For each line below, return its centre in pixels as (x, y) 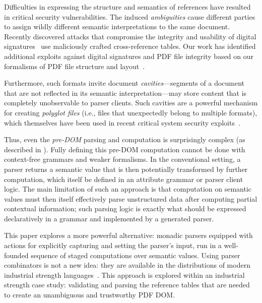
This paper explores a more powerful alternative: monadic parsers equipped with (128, 235)
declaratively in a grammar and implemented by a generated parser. (109, 218)
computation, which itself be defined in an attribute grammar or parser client (124, 179)
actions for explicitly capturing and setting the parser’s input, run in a (113, 245)
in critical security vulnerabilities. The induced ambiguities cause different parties (130, 16)
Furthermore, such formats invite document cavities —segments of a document (124, 83)
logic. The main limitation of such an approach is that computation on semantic (128, 189)
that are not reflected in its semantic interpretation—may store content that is (125, 93)
